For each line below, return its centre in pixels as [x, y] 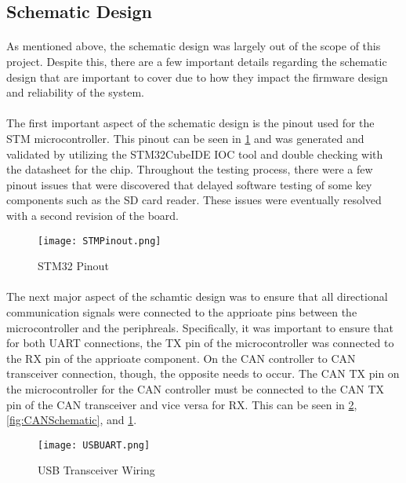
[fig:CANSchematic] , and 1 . [72, 420]
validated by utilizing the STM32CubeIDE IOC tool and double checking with [195, 154]
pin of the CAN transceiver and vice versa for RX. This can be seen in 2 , [182, 404]
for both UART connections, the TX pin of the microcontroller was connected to [200, 343]
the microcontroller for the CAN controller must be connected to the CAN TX [196, 388]
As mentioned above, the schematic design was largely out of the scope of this [194, 46]
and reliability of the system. [75, 92]
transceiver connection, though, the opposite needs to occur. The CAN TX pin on [203, 373]
